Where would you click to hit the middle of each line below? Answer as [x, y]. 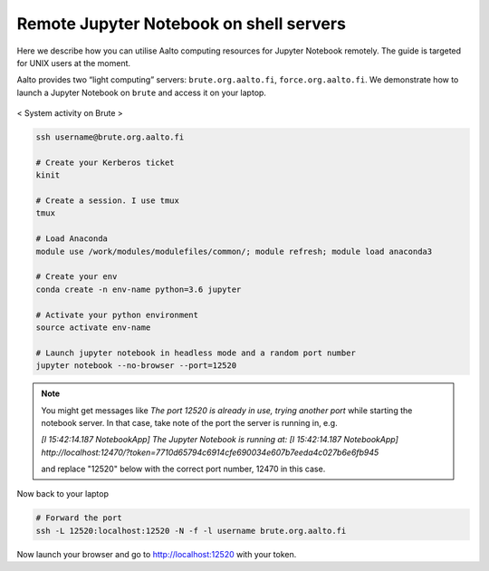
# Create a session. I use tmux [108, 201]
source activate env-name [93, 327]
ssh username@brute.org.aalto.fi [110, 137]
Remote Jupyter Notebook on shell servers [181, 24]
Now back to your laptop [62, 494]
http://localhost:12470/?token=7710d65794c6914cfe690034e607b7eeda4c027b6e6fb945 [210, 452]
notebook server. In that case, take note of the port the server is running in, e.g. [190, 422]
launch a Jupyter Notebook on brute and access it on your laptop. [142, 92]
